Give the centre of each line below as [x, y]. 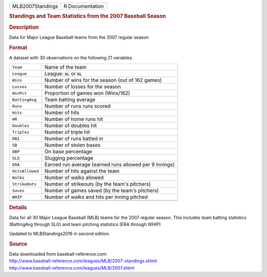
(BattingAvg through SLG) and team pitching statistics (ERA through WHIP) [85, 225]
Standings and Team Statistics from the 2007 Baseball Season [88, 16]
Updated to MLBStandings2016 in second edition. [60, 233]
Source [18, 244]
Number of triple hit [67, 132]
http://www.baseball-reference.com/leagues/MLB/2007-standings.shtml [83, 261]
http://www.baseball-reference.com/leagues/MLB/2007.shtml [72, 268]
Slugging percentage [69, 158]
